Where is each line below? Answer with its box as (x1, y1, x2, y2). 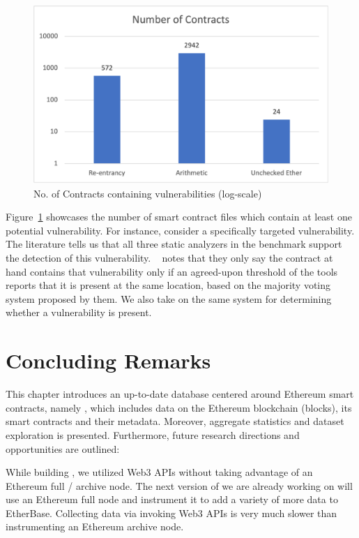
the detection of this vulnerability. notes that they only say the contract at (6, 251, 333, 265)
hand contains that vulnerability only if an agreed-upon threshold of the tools (6, 264, 338, 278)
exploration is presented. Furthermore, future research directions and (6, 427, 300, 442)
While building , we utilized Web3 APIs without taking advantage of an (6, 465, 313, 479)
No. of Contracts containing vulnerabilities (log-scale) (33, 186, 262, 200)
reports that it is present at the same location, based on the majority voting (6, 278, 331, 292)
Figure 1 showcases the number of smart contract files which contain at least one (6, 209, 352, 224)
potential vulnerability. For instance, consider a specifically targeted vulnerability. (6, 223, 355, 237)
